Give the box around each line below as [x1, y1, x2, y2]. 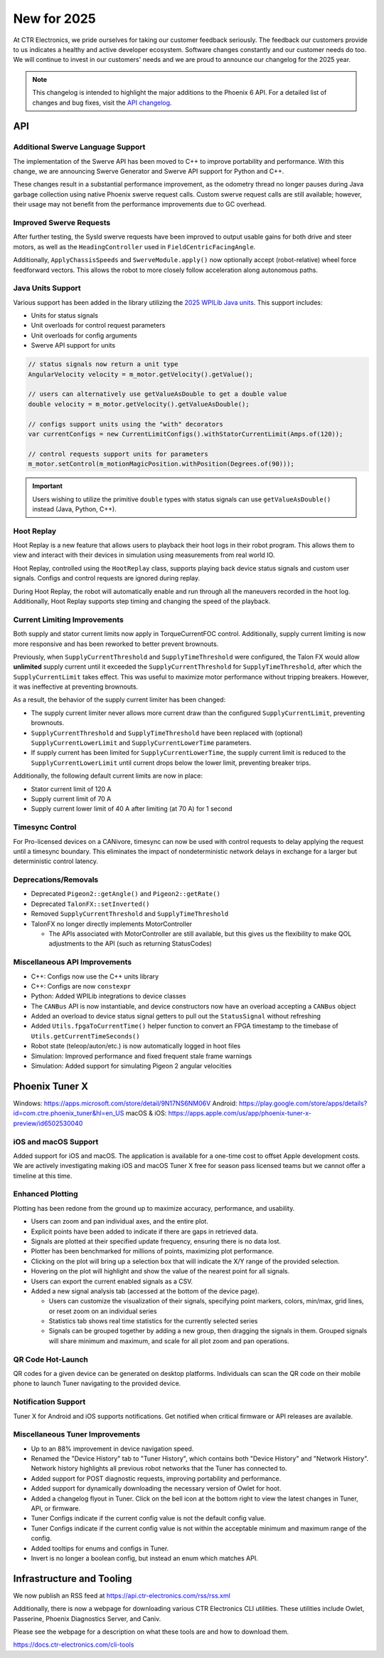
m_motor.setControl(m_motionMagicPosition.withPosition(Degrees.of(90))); [28, 460, 295, 468]
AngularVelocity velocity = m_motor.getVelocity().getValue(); [28, 370, 254, 378]
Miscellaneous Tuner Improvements [13, 1429, 141, 1439]
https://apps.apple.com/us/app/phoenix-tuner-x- [168, 1109, 312, 1117]
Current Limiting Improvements [13, 615, 124, 625]
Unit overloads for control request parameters [31, 321, 166, 330]
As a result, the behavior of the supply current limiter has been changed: [13, 695, 226, 704]
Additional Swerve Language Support [13, 142, 146, 152]
